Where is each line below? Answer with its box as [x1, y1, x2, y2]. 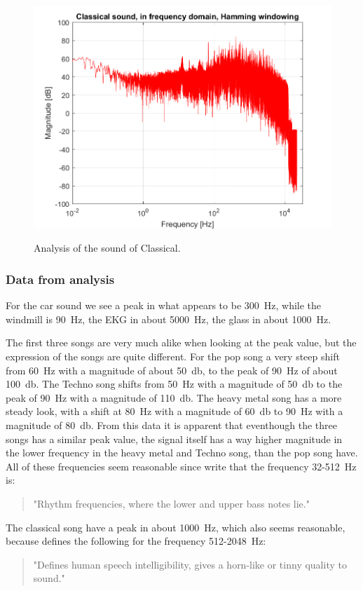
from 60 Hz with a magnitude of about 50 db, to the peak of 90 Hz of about [6, 362, 338, 377]
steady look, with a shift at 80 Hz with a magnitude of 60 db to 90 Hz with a [6, 404, 343, 419]
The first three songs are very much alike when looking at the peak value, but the [6, 335, 357, 350]
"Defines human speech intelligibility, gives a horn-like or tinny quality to [33, 557, 347, 571]
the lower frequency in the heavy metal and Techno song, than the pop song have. [6, 445, 358, 460]
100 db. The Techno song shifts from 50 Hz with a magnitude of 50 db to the [6, 376, 343, 391]
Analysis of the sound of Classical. [34, 240, 181, 255]
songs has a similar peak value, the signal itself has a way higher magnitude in [6, 431, 343, 446]
